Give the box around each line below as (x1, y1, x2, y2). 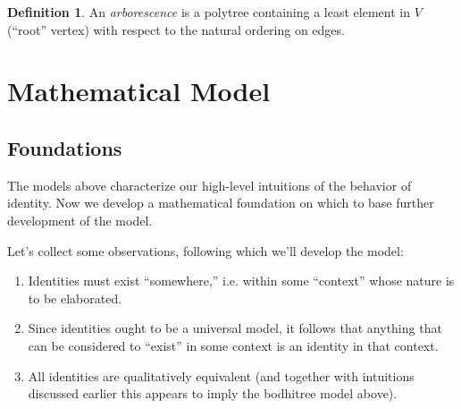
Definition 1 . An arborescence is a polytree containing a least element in (7, 3, 410, 21)
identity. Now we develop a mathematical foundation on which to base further (7, 193, 434, 212)
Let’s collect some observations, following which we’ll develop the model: (7, 241, 404, 260)
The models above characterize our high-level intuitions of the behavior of (7, 175, 412, 194)
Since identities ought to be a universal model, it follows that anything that (28, 319, 442, 337)
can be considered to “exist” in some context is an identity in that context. (28, 336, 439, 354)
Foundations (7, 133, 122, 161)
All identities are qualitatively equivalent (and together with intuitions (28, 366, 415, 385)
